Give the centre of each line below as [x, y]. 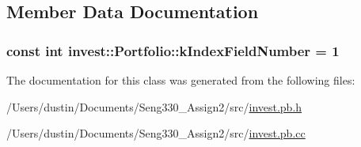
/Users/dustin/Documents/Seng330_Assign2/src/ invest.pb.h [154, 106]
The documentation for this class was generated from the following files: [181, 80]
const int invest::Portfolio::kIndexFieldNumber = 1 [173, 50]
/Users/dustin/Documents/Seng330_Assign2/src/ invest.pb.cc [156, 133]
